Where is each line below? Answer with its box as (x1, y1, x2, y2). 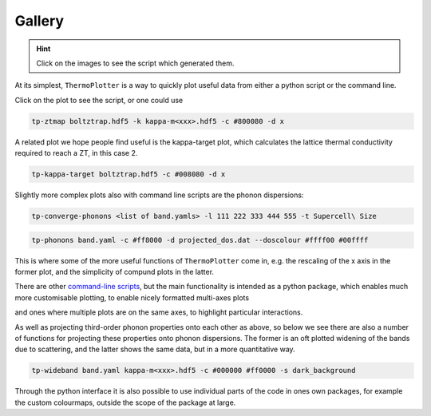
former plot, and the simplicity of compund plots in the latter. (14, 267, 215, 276)
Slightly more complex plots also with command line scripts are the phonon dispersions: (14, 190, 304, 200)
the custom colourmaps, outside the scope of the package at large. (14, 398, 236, 407)
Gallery (14, 12, 64, 30)
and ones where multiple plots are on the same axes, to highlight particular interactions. (14, 307, 303, 317)
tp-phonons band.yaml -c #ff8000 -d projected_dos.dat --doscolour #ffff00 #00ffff (31, 236, 369, 244)
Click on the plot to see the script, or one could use (14, 95, 184, 105)
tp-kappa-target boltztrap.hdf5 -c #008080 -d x (31, 170, 226, 179)
